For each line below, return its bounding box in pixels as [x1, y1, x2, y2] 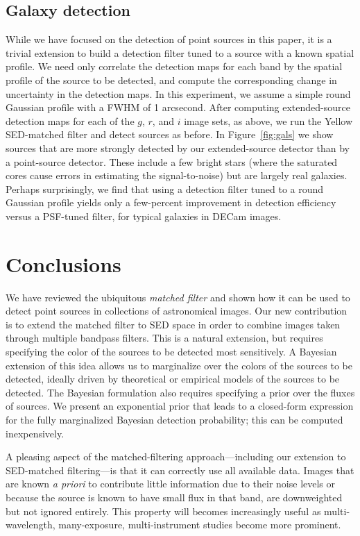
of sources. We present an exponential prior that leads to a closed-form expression [6, 399, 354, 413]
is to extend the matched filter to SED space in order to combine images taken [6, 317, 341, 331]
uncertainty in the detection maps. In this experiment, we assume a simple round [6, 86, 351, 101]
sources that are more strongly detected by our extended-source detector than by [6, 140, 350, 155]
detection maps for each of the [6, 113, 135, 128]
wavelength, [6, 517, 55, 532]
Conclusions [6, 249, 121, 278]
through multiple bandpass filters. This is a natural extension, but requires [6, 330, 323, 345]
